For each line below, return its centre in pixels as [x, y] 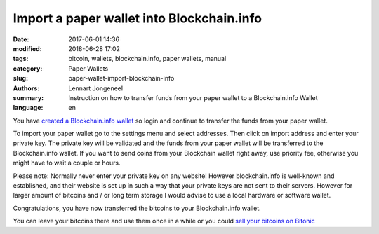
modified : [27, 48]
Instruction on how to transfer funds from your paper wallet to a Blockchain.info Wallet [193, 97]
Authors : [26, 88]
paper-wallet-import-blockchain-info [121, 78]
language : [28, 108]
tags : [21, 59]
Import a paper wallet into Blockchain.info [138, 18]
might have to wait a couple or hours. [67, 163]
